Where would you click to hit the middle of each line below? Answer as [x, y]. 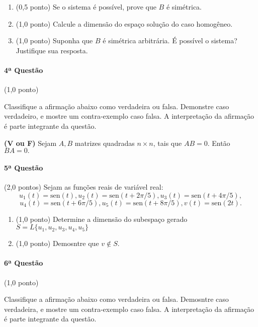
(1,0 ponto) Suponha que [54, 40]
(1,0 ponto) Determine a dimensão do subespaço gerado [102, 219]
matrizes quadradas [105, 143]
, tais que [167, 143]
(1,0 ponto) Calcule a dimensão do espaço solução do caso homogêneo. [124, 23]
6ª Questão [24, 263]
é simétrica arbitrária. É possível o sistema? [170, 40]
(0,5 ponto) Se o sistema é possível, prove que [86, 7]
